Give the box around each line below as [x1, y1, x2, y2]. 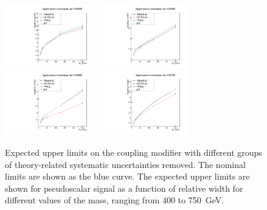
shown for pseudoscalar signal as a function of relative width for [5, 181, 243, 194]
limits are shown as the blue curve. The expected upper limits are [5, 170, 250, 183]
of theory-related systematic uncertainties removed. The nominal [5, 158, 246, 170]
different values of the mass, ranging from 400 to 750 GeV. [5, 194, 224, 206]
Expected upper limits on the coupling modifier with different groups [5, 145, 262, 158]
